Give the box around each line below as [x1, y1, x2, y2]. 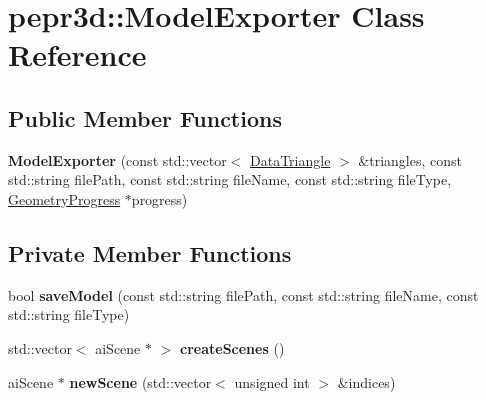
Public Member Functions [8, 102, 282, 133]
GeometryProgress [8, 188, 121, 209]
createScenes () [180, 337, 285, 358]
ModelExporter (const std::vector [8, 149, 227, 170]
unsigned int [234, 371, 310, 392]
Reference [8, 34, 147, 75]
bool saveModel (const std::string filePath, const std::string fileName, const [8, 284, 479, 305]
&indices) [337, 371, 396, 392]
